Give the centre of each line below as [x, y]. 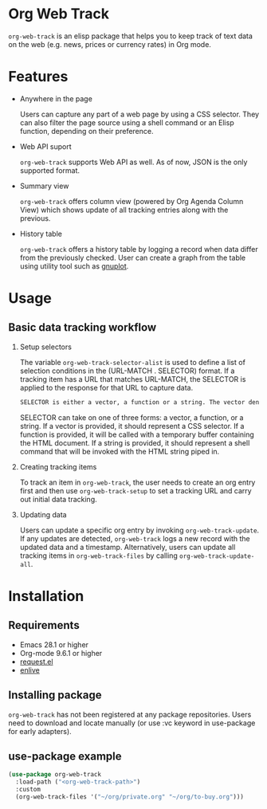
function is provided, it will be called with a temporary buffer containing [137, 434]
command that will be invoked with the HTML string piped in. [120, 451]
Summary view [44, 186]
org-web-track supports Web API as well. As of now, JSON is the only [133, 162]
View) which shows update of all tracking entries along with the [124, 210]
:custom [28, 790]
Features [38, 77]
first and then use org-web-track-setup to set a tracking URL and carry [136, 490]
